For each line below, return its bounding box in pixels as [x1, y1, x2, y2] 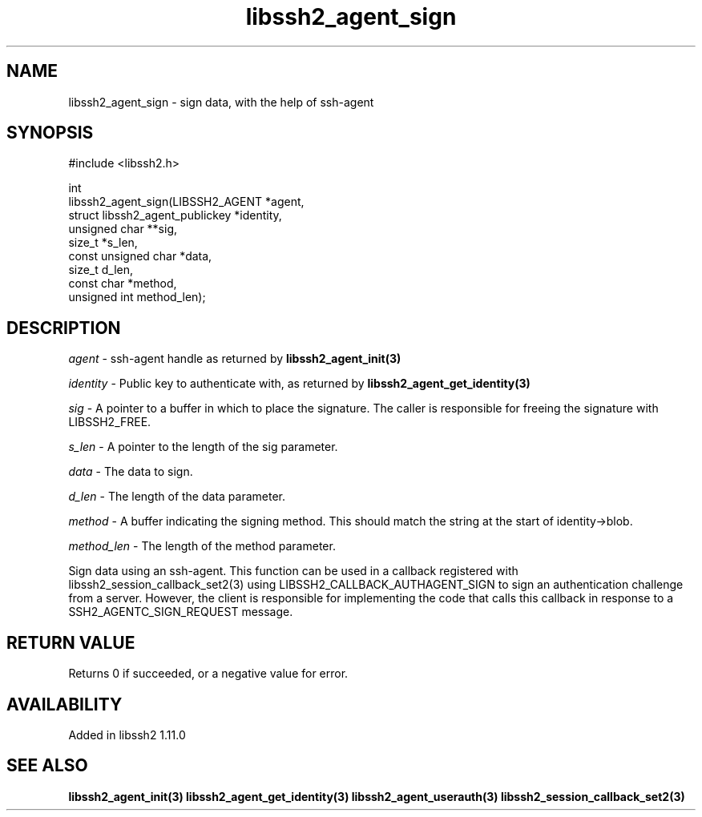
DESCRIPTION [6, 317, 121, 338]
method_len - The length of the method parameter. [68, 539, 336, 553]
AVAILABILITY [6, 694, 123, 714]
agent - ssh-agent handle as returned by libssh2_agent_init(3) [68, 352, 401, 366]
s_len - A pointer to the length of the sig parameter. [68, 440, 338, 454]
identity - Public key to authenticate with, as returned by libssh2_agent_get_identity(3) [68, 376, 531, 391]
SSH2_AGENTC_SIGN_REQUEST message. [68, 605, 293, 619]
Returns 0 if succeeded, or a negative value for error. [68, 666, 349, 681]
